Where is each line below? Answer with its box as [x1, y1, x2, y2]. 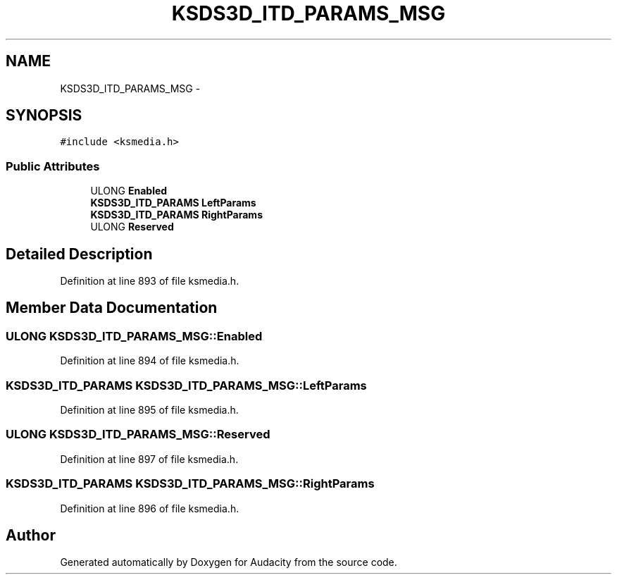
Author [6, 526, 56, 544]
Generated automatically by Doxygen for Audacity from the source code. [60, 556, 397, 569]
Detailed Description [6, 245, 153, 263]
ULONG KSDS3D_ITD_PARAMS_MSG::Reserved [6, 427, 270, 442]
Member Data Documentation [6, 299, 218, 317]
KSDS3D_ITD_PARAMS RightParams [90, 209, 263, 221]
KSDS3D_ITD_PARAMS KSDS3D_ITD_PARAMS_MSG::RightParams [6, 476, 375, 491]
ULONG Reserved [90, 221, 174, 233]
